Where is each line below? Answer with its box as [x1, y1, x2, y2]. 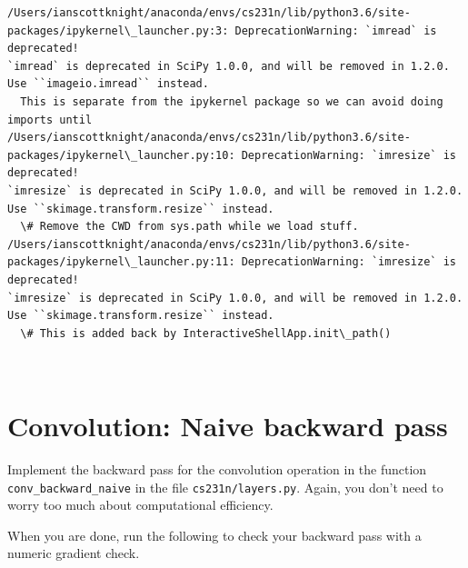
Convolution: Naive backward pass [7, 407, 448, 444]
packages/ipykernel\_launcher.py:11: [7, 255, 235, 269]
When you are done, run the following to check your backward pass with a [7, 525, 422, 544]
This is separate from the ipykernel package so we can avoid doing [20, 95, 443, 108]
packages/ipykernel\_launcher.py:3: [7, 24, 229, 37]
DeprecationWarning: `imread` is [234, 24, 437, 37]
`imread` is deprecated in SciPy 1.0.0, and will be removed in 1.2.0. [7, 59, 450, 73]
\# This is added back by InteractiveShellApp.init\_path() [20, 326, 392, 340]
